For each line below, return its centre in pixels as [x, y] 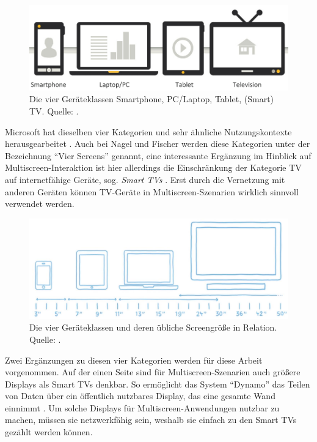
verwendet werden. [40, 204]
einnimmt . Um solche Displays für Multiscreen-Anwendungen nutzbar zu [142, 407]
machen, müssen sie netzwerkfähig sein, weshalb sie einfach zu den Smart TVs [151, 420]
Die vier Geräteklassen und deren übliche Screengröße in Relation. [153, 327]
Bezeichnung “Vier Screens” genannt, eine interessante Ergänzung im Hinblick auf [158, 155]
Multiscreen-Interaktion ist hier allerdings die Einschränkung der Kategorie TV [153, 167]
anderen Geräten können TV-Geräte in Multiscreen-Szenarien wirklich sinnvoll [152, 191]
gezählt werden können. [49, 432]
